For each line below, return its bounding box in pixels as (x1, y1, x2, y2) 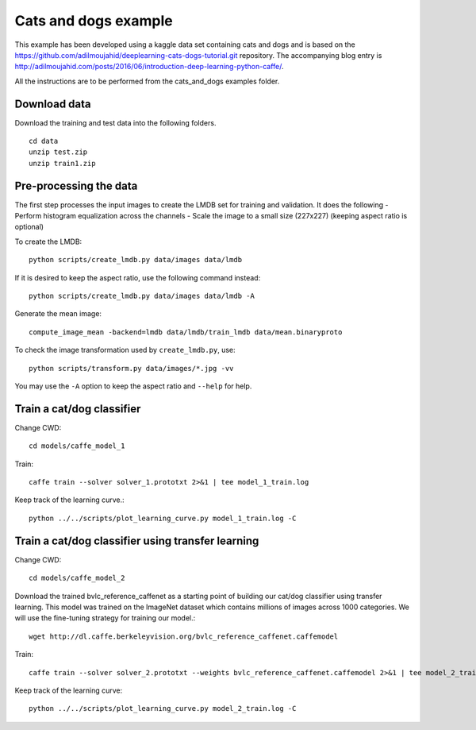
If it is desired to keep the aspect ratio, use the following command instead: (14, 272, 261, 282)
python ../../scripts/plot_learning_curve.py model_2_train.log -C (29, 704, 297, 713)
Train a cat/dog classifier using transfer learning (14, 534, 259, 547)
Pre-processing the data (14, 179, 138, 192)
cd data (29, 137, 59, 146)
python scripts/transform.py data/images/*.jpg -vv (29, 364, 234, 373)
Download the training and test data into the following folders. (14, 118, 217, 127)
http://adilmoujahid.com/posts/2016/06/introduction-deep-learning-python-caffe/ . (14, 62, 285, 71)
